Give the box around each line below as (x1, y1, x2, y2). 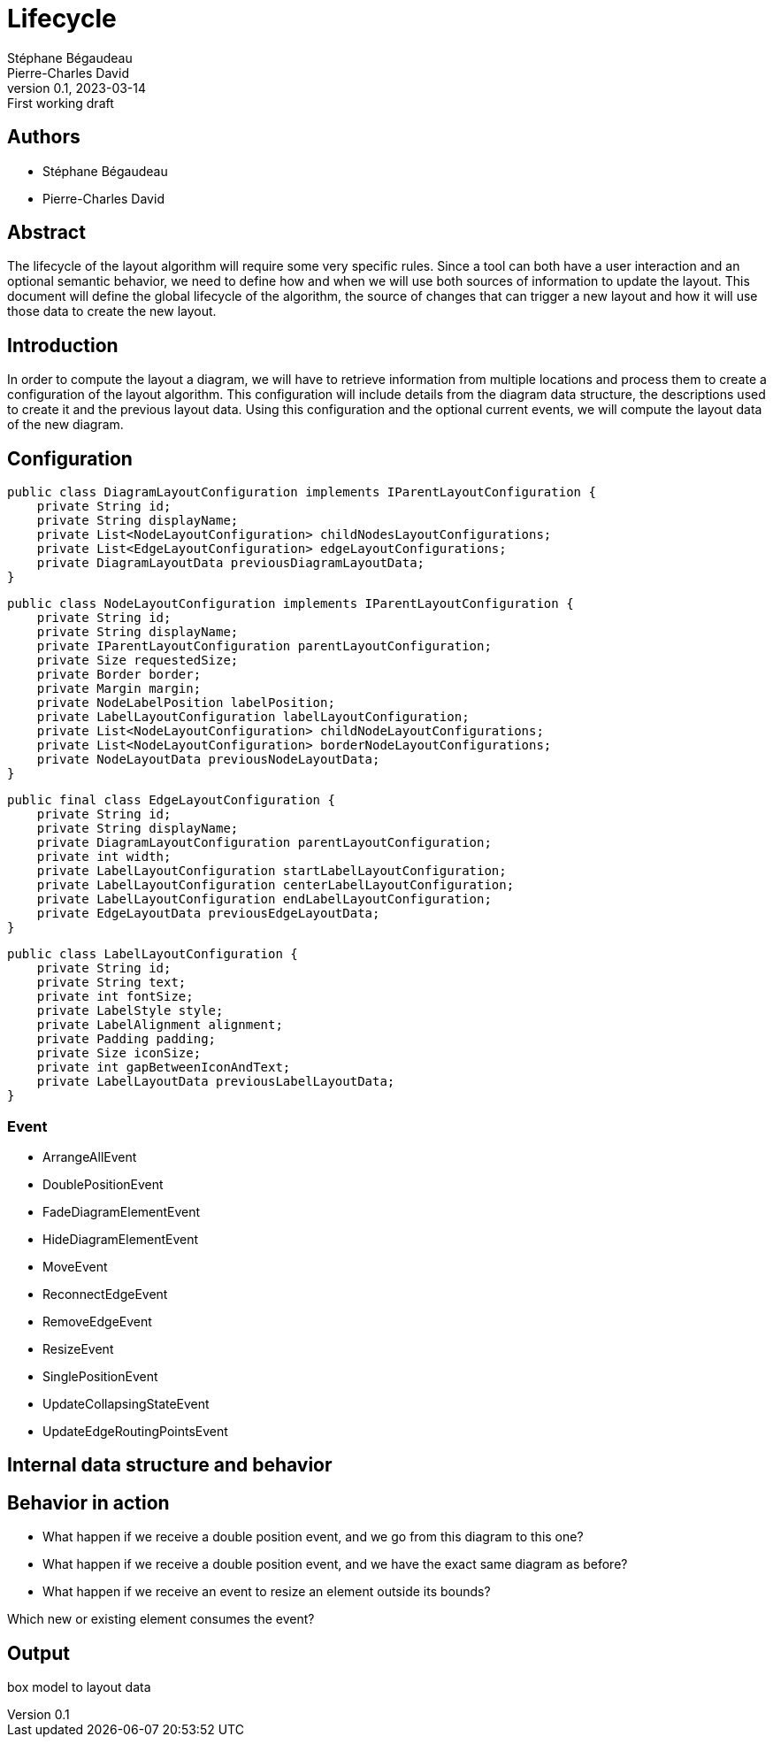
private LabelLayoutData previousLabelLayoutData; (36, 1074, 395, 1089)
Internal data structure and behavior (7, 1454, 333, 1477)
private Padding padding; (36, 1032, 217, 1047)
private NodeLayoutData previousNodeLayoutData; (36, 752, 380, 767)
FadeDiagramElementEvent (42, 1203, 201, 1219)
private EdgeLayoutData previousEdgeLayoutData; (36, 906, 380, 921)
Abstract (7, 221, 86, 244)
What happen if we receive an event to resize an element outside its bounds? (42, 1584, 491, 1600)
